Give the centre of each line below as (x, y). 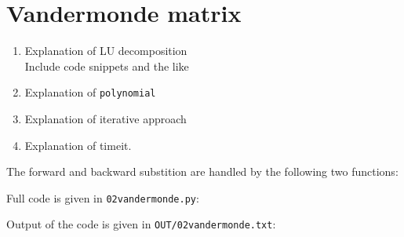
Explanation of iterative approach (106, 118)
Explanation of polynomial (90, 92)
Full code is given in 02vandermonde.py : (103, 197)
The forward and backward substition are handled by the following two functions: (202, 171)
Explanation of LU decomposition (106, 51)
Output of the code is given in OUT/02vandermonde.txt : (141, 224)
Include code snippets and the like (107, 66)
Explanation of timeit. (78, 145)
